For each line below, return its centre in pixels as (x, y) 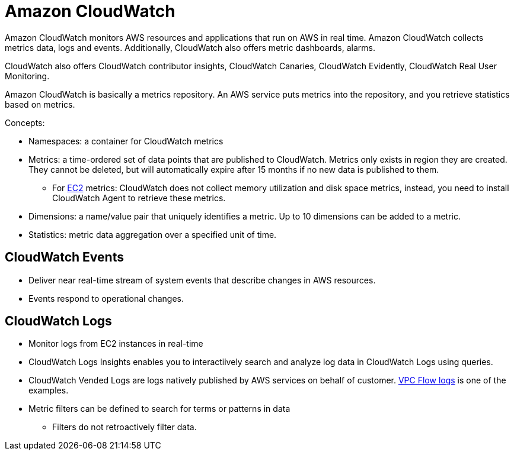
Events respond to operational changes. (106, 298)
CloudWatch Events (64, 257)
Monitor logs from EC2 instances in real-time (116, 344)
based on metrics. (40, 104)
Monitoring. (27, 76)
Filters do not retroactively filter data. (124, 427)
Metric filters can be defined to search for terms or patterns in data (159, 409)
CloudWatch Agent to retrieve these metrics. (139, 198)
